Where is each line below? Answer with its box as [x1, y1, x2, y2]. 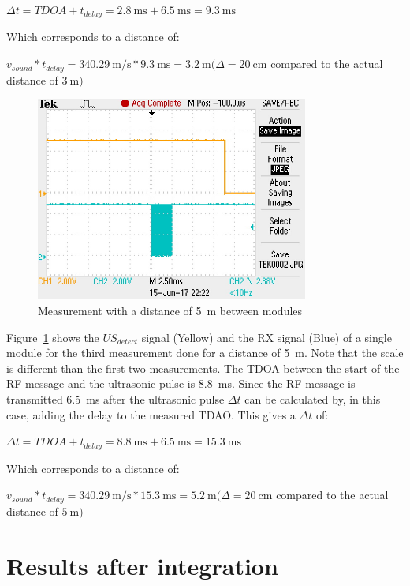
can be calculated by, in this [244, 391, 381, 408]
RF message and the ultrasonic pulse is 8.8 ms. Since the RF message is [6, 375, 356, 392]
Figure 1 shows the [6, 329, 99, 345]
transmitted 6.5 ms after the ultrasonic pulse [6, 391, 225, 408]
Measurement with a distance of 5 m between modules [38, 302, 303, 319]
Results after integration [6, 549, 278, 581]
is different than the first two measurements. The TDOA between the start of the [6, 359, 400, 376]
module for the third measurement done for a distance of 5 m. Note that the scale [6, 344, 404, 361]
